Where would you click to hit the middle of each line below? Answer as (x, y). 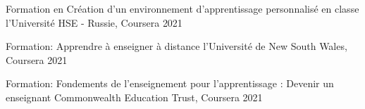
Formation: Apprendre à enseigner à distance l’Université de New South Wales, (177, 46)
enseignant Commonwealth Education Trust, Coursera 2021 (134, 97)
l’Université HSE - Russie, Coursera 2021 (94, 22)
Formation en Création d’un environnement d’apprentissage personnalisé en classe (182, 8)
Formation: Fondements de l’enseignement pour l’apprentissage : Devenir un (170, 83)
